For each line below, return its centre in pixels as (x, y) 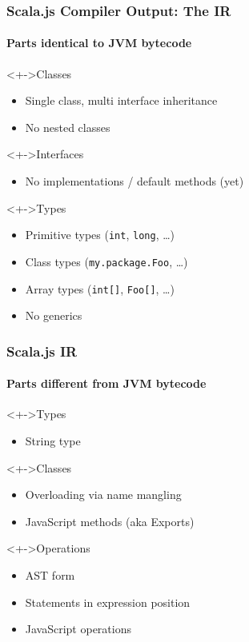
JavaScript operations (78, 629)
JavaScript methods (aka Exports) (110, 521)
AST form (50, 574)
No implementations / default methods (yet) (135, 181)
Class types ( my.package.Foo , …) (106, 261)
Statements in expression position (108, 602)
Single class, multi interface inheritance (121, 100)
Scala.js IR (42, 351)
